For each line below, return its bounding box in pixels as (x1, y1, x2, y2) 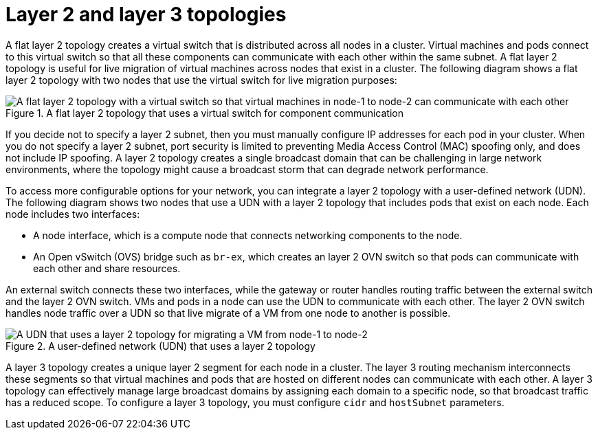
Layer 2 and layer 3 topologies (5, 3, 287, 26)
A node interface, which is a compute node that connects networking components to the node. (33, 229, 463, 241)
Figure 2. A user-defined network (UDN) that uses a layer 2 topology (5, 339, 315, 352)
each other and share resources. (33, 262, 181, 274)
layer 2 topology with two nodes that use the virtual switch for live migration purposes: (5, 74, 397, 86)
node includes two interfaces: (5, 208, 140, 220)
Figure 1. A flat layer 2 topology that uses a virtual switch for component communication (5, 107, 403, 119)
